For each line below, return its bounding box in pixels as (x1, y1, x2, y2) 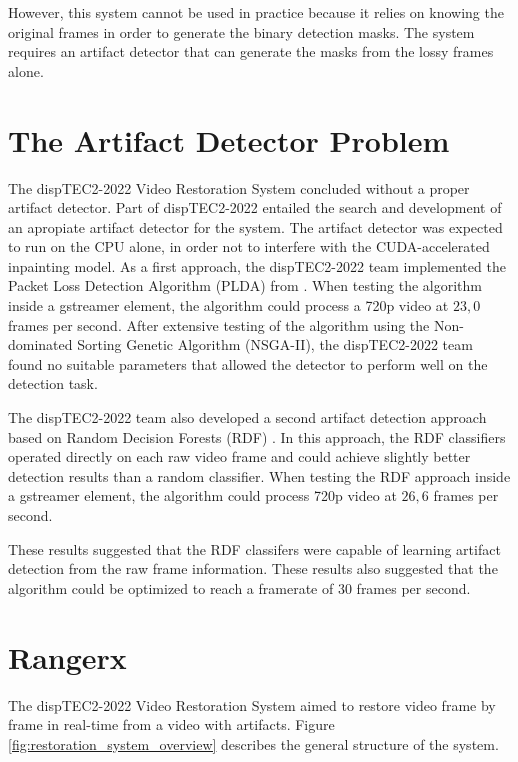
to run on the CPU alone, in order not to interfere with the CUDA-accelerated (8, 236, 490, 257)
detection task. (8, 373, 98, 394)
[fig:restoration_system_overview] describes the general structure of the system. (8, 733, 499, 754)
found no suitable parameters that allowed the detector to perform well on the (8, 353, 488, 374)
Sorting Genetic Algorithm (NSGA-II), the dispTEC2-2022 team (77, 334, 473, 355)
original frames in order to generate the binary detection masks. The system (8, 21, 475, 42)
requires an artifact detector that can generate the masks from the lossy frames (8, 41, 494, 62)
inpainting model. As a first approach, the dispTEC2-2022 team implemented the (8, 255, 506, 276)
